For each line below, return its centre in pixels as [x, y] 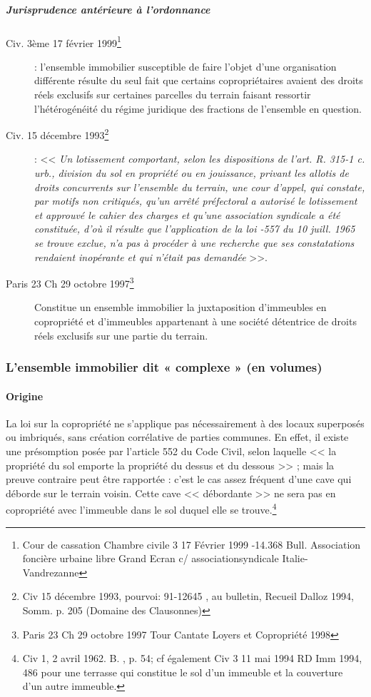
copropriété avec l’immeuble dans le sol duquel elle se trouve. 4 [141, 509]
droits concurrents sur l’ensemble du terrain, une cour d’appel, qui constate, [200, 187]
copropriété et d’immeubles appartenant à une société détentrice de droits [195, 321]
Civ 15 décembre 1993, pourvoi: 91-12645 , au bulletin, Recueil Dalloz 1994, [188, 596]
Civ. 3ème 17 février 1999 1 [63, 41]
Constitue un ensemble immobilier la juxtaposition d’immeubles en [181, 307]
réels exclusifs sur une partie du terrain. [121, 335]
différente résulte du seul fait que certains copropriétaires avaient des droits [199, 80]
